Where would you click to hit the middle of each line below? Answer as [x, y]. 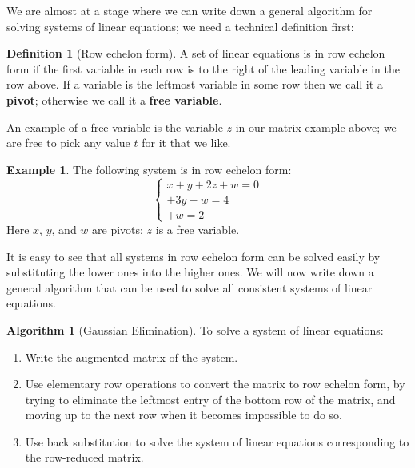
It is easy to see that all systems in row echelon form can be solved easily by [194, 256]
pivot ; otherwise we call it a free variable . [114, 99]
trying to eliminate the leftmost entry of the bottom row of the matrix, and [210, 399]
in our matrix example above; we [316, 127]
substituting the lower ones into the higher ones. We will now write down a [190, 272]
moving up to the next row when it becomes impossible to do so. [184, 415]
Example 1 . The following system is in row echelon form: [149, 169]
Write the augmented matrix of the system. [132, 357]
